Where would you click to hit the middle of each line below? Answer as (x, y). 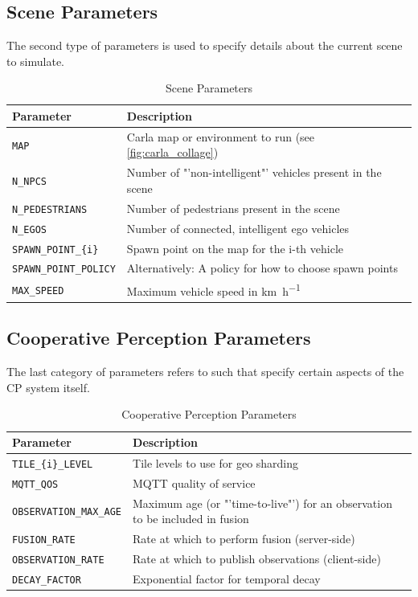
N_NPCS (29, 182)
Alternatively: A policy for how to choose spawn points (262, 268)
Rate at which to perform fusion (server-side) (244, 539)
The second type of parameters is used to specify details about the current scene (205, 45)
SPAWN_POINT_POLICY (64, 270)
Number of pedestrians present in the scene (233, 208)
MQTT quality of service (194, 483)
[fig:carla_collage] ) (172, 152)
